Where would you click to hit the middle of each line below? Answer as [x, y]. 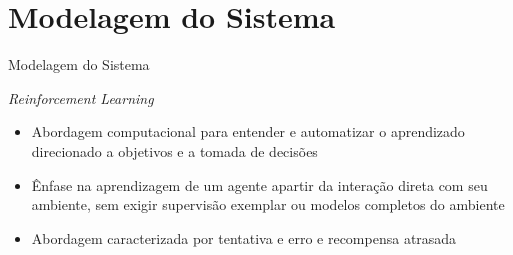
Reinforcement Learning [81, 97]
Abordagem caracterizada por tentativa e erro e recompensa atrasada [244, 237]
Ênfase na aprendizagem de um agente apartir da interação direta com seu [259, 184]
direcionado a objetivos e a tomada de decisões [174, 150]
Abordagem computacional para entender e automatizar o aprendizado [248, 131]
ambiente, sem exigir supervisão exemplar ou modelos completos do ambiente [268, 204]
